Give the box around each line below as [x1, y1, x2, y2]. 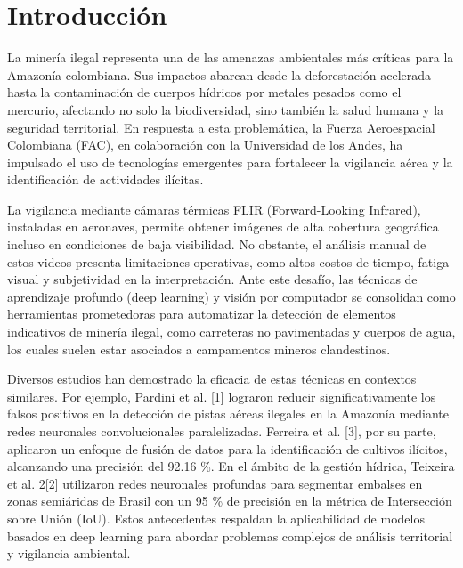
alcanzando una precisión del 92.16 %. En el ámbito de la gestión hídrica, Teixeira [7, 457, 455, 475]
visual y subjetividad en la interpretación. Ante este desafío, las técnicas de [7, 270, 418, 288]
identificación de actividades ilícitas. [7, 170, 204, 189]
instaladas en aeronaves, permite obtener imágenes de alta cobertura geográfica [7, 217, 439, 236]
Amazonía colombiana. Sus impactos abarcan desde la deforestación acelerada [7, 65, 432, 84]
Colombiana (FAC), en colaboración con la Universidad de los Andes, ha [7, 135, 403, 154]
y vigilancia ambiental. [7, 544, 131, 563]
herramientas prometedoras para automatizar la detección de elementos [7, 304, 396, 323]
